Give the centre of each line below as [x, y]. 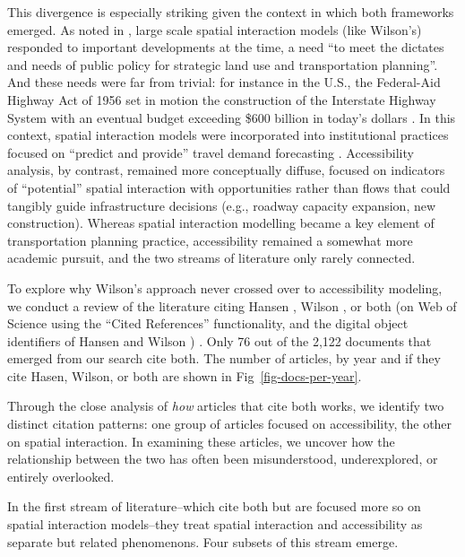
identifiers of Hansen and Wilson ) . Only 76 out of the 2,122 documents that [220, 340]
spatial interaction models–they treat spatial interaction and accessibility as [215, 524]
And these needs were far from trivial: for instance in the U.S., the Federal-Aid [224, 82]
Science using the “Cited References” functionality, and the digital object [208, 323]
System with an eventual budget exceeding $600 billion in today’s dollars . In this [232, 117]
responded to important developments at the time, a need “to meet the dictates [226, 47]
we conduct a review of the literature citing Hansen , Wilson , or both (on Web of [232, 305]
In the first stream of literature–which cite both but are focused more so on [214, 506]
